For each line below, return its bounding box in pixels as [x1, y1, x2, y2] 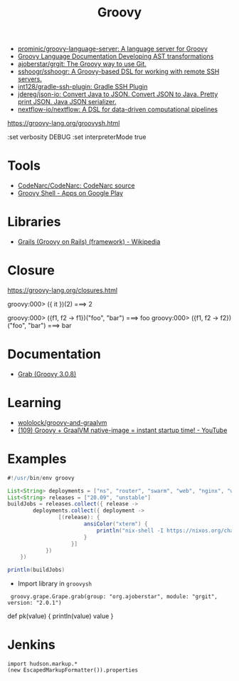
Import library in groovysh [17, 579, 92, 588]
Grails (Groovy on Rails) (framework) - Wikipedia [17, 237, 161, 246]
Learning [7, 395, 62, 411]
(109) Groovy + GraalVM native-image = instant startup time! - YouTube [17, 426, 228, 434]
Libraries [7, 214, 61, 230]
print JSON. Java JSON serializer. [17, 98, 117, 106]
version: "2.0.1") [7, 600, 62, 607]
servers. [17, 75, 43, 83]
